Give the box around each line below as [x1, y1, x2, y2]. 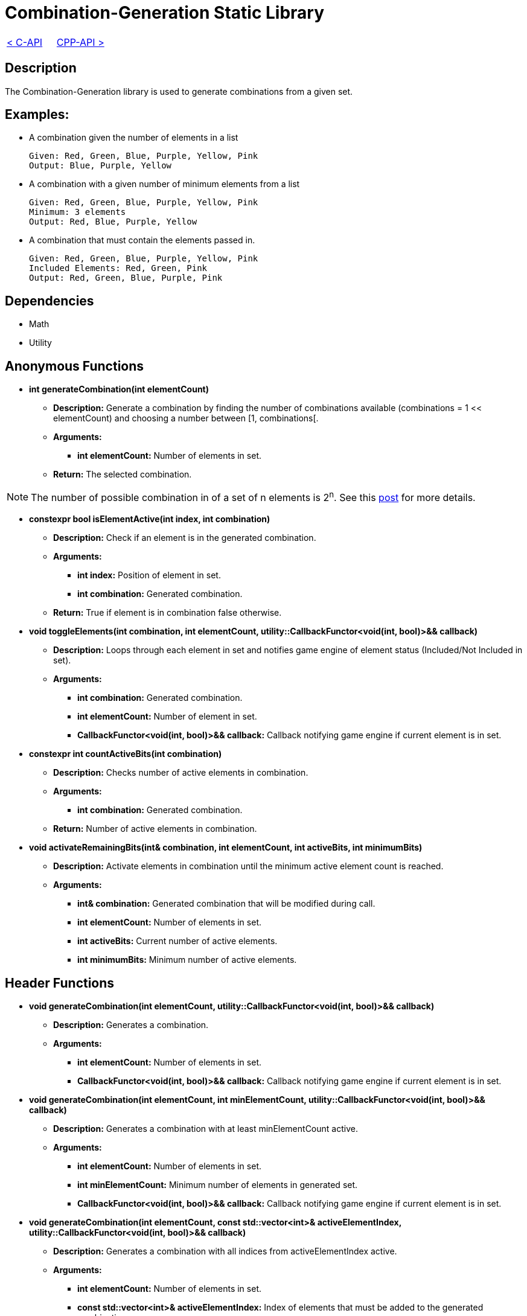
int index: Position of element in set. [77, 570, 221, 581]
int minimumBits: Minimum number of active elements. [77, 954, 297, 965]
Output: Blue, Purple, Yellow [29, 161, 172, 171]
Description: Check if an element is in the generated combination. [53, 532, 316, 543]
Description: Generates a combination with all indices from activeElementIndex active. [53, 1246, 397, 1257]
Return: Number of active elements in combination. [53, 823, 257, 834]
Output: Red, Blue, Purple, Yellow [29, 217, 197, 227]
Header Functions [5, 975, 115, 991]
